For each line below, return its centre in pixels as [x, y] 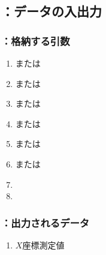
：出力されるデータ [46, 222]
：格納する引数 [36, 40]
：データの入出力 [52, 11]
